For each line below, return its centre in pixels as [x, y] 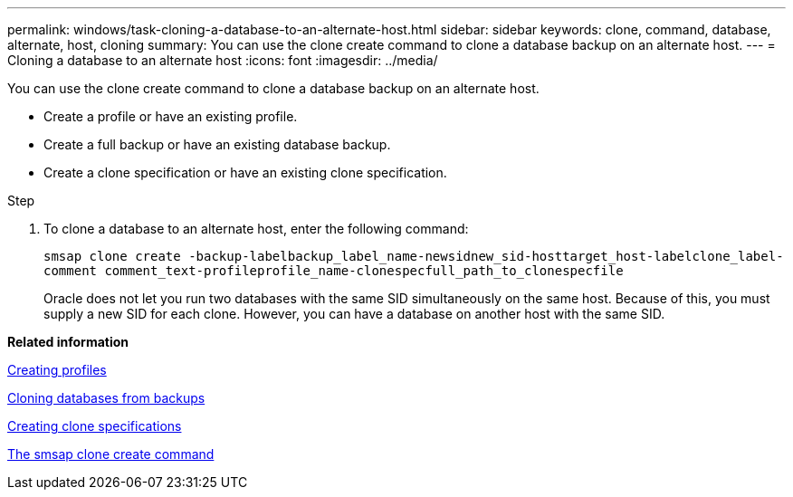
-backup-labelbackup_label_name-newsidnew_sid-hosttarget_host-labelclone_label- [486, 256]
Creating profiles [57, 370]
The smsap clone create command [111, 454]
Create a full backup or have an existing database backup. [217, 144]
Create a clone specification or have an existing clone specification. [245, 172]
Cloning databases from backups [106, 398]
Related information [68, 342]
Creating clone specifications [95, 426]
